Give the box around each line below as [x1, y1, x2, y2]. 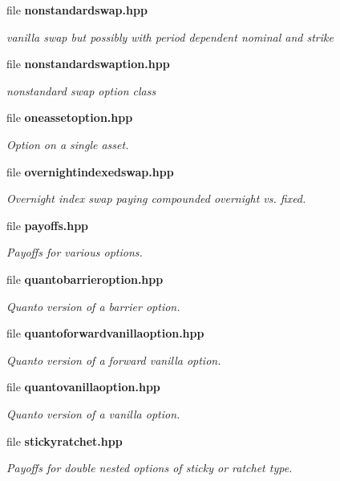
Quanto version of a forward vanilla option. [6, 351, 221, 368]
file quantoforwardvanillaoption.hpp [6, 325, 204, 342]
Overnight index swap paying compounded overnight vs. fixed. [6, 190, 306, 207]
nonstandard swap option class [6, 82, 156, 99]
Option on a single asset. [6, 135, 129, 152]
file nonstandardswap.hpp [6, 2, 148, 18]
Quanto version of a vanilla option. [6, 405, 180, 422]
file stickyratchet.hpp [6, 432, 123, 449]
